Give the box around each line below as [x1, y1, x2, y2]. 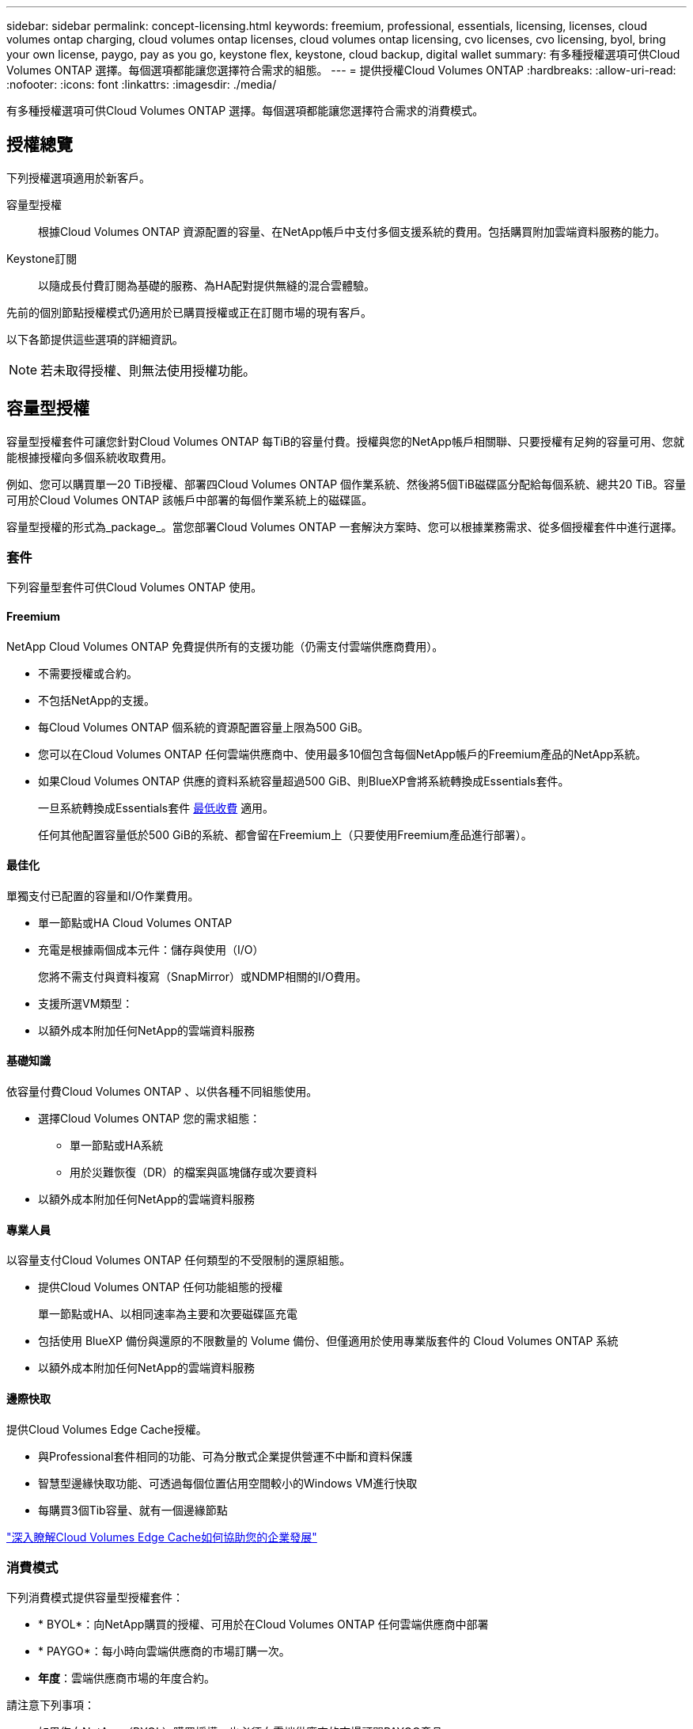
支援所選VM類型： [38, 996, 134, 1010]
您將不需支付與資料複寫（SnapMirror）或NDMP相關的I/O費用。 [38, 969, 367, 983]
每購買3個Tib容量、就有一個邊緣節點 [38, 1503, 228, 1517]
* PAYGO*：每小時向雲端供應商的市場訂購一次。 [38, 1644, 290, 1659]
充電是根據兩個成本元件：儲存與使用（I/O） [38, 942, 264, 956]
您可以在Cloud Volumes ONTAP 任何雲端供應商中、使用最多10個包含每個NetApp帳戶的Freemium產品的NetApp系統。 [38, 747, 647, 761]
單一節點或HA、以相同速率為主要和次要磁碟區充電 [38, 1307, 298, 1321]
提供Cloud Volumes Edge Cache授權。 [6, 1422, 207, 1436]
